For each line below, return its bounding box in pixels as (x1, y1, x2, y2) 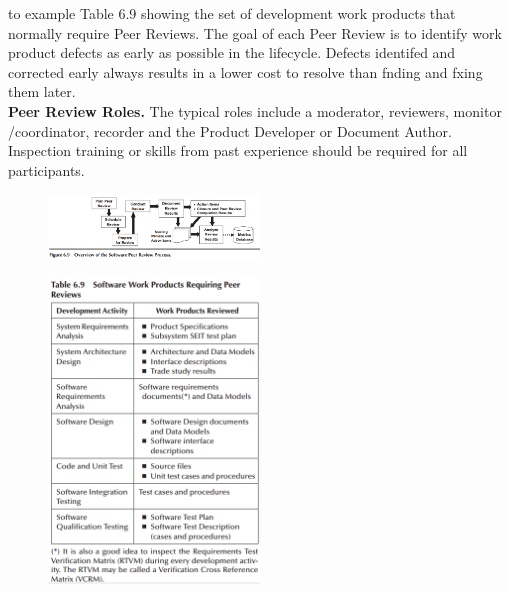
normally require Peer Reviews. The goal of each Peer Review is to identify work (8, 22, 502, 43)
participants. (8, 159, 85, 180)
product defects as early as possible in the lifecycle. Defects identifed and (8, 42, 456, 63)
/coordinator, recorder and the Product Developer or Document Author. (8, 120, 452, 141)
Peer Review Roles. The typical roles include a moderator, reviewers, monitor (8, 100, 502, 121)
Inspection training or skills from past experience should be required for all (8, 140, 468, 161)
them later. (8, 81, 76, 102)
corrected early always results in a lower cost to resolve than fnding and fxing (8, 61, 483, 82)
